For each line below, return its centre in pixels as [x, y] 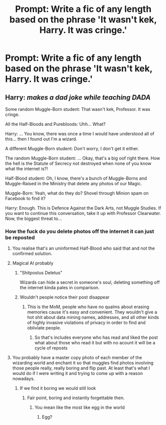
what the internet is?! [27, 169]
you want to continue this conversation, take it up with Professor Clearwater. [83, 213]
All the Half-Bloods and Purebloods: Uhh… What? [55, 124]
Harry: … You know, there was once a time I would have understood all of [80, 134]
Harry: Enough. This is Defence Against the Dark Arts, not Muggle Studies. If [83, 208]
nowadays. [24, 379]
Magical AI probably [33, 263]
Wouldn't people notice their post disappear [65, 297]
